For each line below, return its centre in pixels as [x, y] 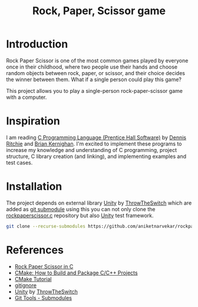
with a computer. [27, 97]
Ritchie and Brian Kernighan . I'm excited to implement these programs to [94, 144]
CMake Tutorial [33, 279]
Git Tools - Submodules [43, 298]
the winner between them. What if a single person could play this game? [94, 79]
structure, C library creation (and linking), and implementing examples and [96, 156]
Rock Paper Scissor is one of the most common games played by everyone [97, 60]
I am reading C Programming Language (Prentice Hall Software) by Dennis [96, 137]
